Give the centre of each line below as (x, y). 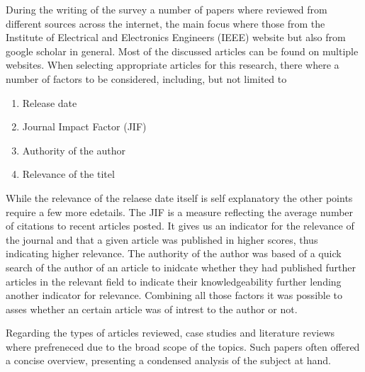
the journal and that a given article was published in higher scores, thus (162, 239)
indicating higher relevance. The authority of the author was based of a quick (174, 253)
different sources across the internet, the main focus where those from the (165, 23)
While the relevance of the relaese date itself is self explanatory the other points (179, 197)
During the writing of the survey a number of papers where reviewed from (167, 9)
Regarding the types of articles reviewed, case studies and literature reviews (170, 333)
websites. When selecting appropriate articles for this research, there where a (173, 65)
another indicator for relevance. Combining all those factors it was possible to (174, 295)
